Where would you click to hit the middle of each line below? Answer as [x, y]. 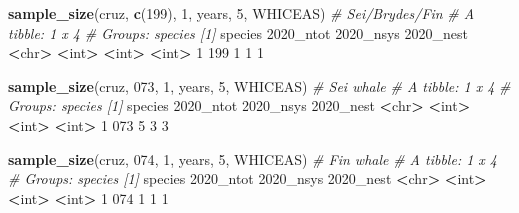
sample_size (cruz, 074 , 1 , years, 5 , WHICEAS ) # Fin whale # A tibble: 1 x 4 [253, 158]
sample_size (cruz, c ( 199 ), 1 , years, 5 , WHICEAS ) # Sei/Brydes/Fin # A [241, 13]
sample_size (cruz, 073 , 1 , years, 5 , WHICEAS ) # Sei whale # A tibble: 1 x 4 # [259, 85]
